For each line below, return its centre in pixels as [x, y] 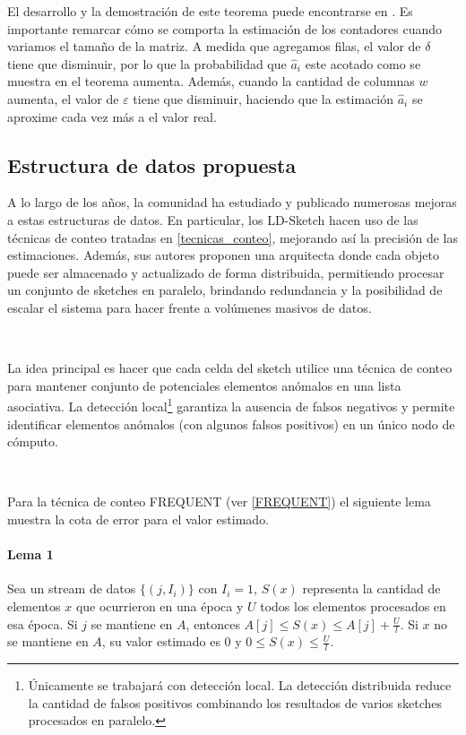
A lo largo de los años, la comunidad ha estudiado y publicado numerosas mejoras [232, 202]
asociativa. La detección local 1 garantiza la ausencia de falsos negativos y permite [231, 405]
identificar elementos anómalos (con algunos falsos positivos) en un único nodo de [231, 424]
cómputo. [33, 441]
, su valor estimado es [161, 641]
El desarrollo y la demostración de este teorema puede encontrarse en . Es [210, 11]
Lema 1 [30, 554]
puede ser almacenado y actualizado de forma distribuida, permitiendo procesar [226, 272]
